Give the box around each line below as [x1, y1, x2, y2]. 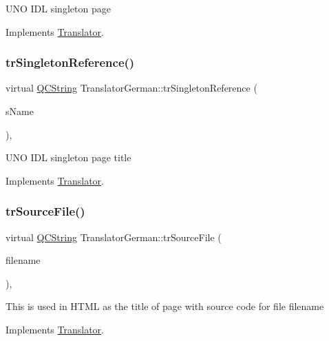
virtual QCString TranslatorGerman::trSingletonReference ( [6, 81, 257, 95]
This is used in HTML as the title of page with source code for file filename [6, 299, 324, 313]
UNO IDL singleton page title [6, 150, 131, 165]
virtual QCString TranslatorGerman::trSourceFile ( [6, 229, 222, 244]
